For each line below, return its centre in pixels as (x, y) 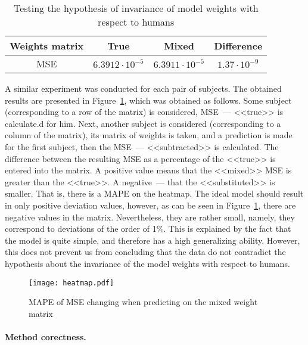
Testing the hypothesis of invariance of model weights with (136, 8)
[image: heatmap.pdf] (71, 283)
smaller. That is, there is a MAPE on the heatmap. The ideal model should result (154, 193)
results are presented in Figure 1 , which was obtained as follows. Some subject (148, 100)
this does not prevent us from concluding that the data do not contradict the (145, 252)
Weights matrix (47, 46)
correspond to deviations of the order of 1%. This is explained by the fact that (148, 229)
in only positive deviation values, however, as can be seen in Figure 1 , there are (150, 205)
